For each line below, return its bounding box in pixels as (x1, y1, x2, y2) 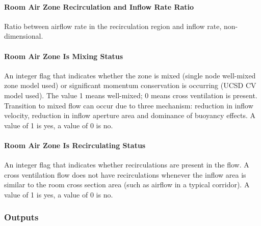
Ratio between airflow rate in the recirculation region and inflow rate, (4, 20, 222, 31)
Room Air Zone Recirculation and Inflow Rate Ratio (4, 1, 194, 12)
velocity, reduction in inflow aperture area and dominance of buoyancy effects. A (4, 110, 255, 121)
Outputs (4, 211, 39, 223)
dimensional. (4, 31, 43, 41)
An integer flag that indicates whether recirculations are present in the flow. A (4, 159, 249, 170)
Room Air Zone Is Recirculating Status (4, 139, 146, 150)
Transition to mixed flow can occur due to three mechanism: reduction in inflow (4, 100, 253, 110)
